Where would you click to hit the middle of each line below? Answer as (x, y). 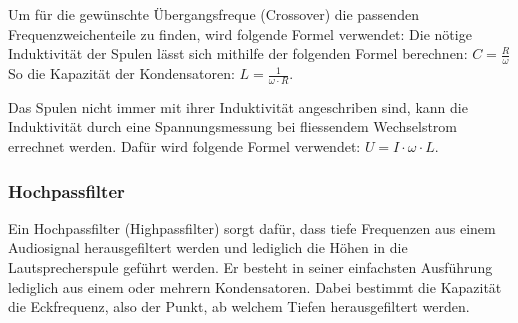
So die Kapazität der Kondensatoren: (121, 73)
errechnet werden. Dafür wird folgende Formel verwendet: (184, 146)
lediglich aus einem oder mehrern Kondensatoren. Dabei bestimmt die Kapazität (255, 286)
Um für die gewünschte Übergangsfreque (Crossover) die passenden (213, 14)
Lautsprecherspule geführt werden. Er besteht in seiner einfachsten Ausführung (250, 267)
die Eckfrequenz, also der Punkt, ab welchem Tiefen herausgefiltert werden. (239, 306)
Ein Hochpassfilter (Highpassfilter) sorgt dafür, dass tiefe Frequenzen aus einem (252, 227)
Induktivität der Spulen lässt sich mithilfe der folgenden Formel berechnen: (238, 53)
